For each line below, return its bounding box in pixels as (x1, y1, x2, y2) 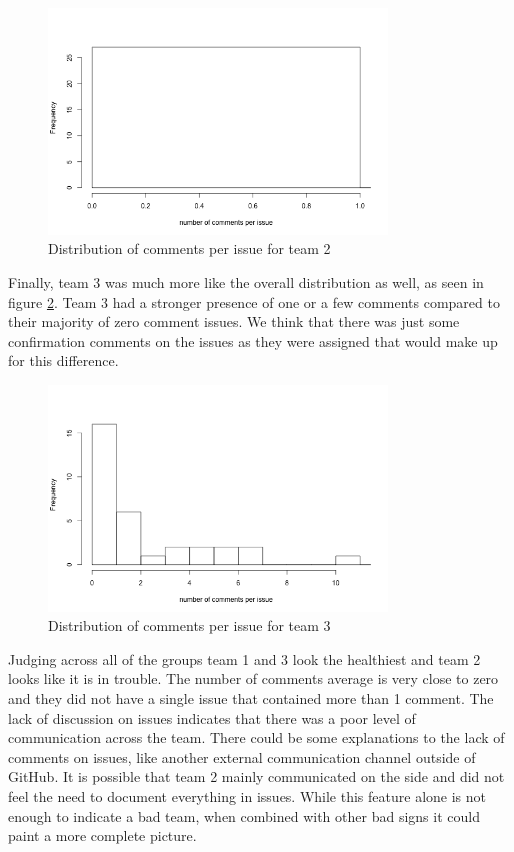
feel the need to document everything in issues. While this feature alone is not (8, 786, 487, 807)
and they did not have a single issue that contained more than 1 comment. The (8, 688, 494, 709)
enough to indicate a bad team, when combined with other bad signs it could (8, 805, 480, 826)
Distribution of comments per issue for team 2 (48, 238, 331, 259)
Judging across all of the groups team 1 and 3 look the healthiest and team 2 (8, 648, 481, 669)
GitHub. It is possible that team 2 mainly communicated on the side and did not (8, 766, 505, 787)
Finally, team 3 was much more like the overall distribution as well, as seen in (8, 271, 484, 292)
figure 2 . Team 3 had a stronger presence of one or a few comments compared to (8, 291, 500, 312)
